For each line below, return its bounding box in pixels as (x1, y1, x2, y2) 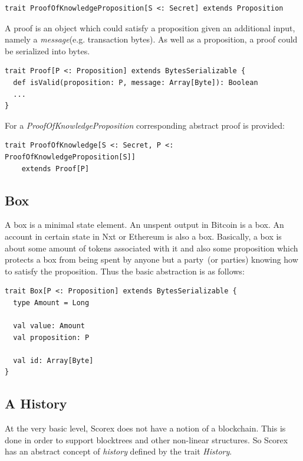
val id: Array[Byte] (13, 356, 94, 365)
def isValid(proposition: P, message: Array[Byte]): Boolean (13, 78, 258, 87)
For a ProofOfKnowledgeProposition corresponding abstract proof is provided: (5, 119, 285, 131)
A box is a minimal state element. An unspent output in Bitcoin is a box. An (5, 218, 284, 231)
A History (5, 394, 67, 413)
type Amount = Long (13, 298, 90, 307)
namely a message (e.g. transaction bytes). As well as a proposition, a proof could (5, 33, 298, 45)
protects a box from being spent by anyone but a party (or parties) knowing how (5, 253, 298, 266)
